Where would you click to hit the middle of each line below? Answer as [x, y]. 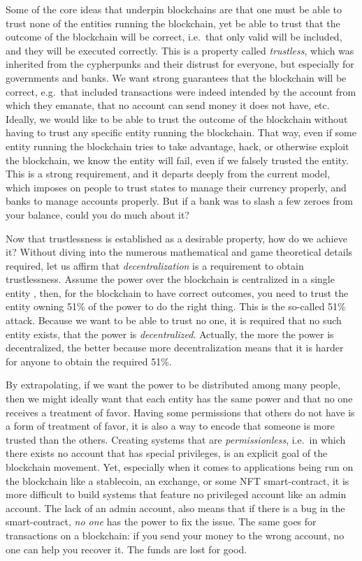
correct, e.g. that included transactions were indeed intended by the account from [181, 91]
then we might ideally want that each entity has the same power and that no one [179, 399]
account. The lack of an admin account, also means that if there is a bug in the [175, 508]
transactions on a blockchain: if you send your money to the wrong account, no [175, 535]
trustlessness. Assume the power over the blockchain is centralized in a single [170, 279]
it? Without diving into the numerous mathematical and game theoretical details [179, 252]
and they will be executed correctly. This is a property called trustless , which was [180, 50]
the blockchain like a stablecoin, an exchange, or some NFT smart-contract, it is [178, 480]
